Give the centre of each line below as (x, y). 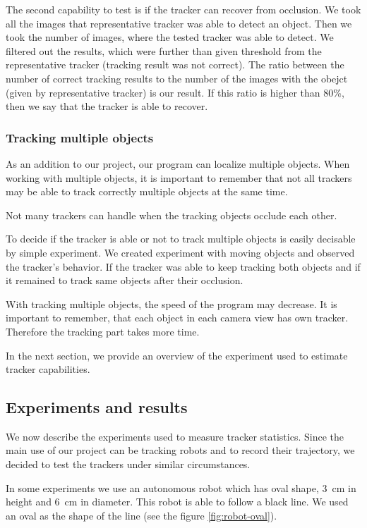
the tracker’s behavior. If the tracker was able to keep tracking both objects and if (183, 266)
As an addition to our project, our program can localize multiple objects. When (178, 163)
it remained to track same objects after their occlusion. (125, 280)
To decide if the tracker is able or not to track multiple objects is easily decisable (181, 239)
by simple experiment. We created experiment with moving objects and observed (180, 252)
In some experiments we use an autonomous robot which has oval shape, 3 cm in (181, 487)
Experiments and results (97, 407)
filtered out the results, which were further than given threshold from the (164, 50)
